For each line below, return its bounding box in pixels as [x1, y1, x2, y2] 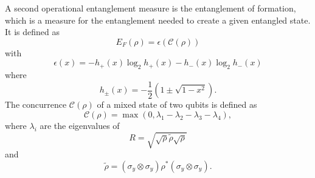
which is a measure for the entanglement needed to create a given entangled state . [5, 13, 311, 26]
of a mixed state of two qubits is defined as [97, 98, 257, 111]
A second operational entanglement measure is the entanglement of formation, [5, 2, 296, 14]
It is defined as [5, 25, 60, 38]
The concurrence [5, 98, 67, 111]
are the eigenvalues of [40, 119, 120, 131]
